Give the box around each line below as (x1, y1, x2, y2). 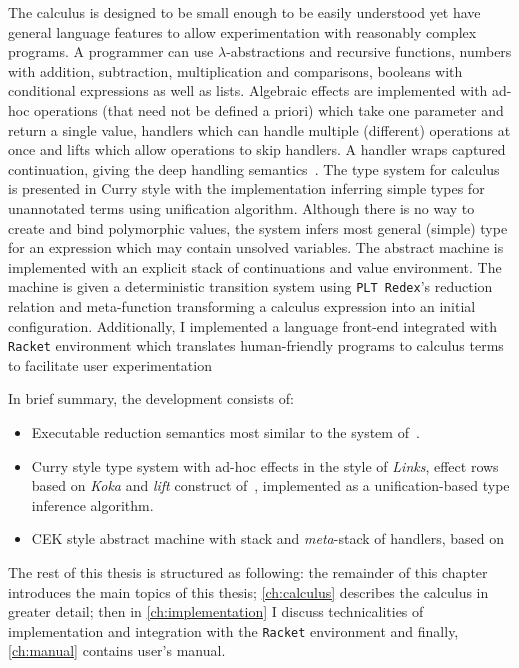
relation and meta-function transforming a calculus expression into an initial (8, 295, 476, 316)
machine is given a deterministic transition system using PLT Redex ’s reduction (8, 276, 493, 297)
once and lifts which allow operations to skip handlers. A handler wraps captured (8, 139, 506, 160)
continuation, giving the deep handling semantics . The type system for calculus (8, 158, 500, 179)
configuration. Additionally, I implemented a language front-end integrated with (8, 315, 498, 336)
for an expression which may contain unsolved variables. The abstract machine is (8, 237, 504, 258)
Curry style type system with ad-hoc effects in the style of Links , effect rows (31, 455, 499, 476)
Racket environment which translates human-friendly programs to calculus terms (8, 335, 504, 356)
